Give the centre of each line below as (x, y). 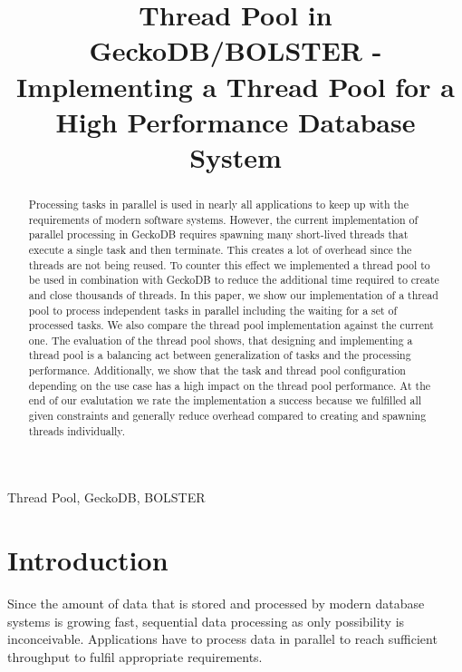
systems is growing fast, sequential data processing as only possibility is (206, 621)
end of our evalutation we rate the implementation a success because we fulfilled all (225, 400)
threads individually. (77, 430)
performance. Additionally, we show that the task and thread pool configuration (217, 370)
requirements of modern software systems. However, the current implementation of (223, 219)
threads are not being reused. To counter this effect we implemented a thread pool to (229, 264)
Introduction (88, 560)
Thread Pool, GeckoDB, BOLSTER (106, 497)
